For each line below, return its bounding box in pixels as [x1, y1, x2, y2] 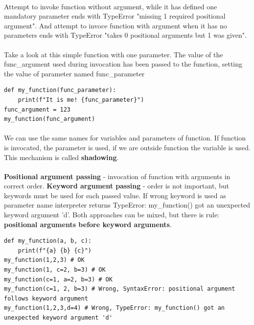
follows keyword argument [4, 295, 88, 302]
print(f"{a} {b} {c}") [18, 247, 92, 254]
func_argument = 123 [4, 106, 71, 113]
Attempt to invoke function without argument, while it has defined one [4, 1, 217, 11]
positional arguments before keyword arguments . [4, 219, 172, 229]
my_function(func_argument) [4, 116, 95, 123]
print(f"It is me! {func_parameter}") [18, 96, 144, 103]
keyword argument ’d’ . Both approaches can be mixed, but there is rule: [4, 209, 219, 220]
